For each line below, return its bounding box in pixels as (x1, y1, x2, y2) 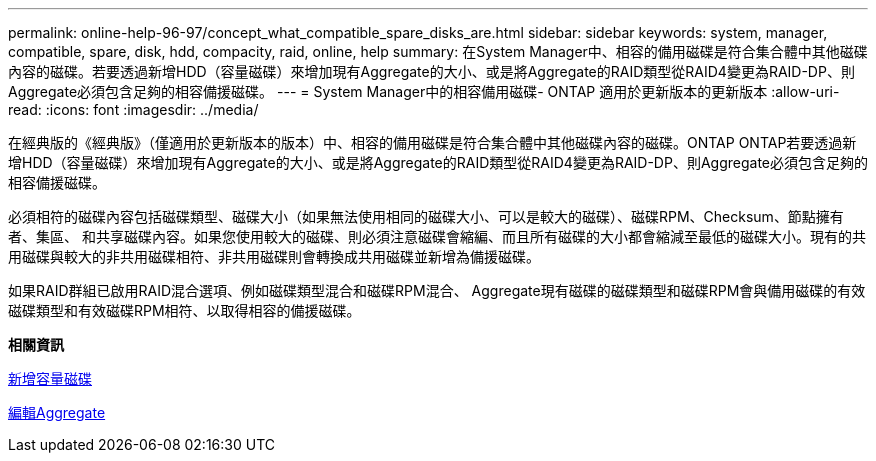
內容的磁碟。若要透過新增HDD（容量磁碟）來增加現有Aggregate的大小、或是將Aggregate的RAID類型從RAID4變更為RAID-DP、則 (8, 63, 855, 80)
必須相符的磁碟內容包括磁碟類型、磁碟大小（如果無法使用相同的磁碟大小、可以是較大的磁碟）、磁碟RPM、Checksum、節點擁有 (8, 208, 844, 225)
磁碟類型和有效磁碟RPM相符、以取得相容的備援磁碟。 (8, 302, 361, 319)
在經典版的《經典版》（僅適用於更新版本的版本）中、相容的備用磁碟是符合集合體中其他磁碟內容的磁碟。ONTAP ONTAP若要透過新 (8, 134, 857, 151)
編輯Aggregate (8, 404, 106, 421)
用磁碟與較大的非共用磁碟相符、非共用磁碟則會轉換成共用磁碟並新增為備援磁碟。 (8, 248, 540, 265)
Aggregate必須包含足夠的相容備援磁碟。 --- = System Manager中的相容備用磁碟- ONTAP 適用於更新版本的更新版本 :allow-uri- (8, 83, 840, 100)
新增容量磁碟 (8, 370, 92, 387)
